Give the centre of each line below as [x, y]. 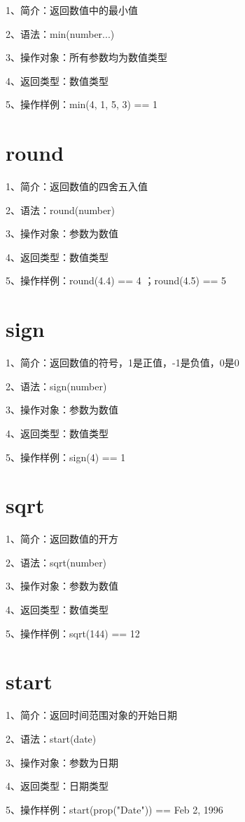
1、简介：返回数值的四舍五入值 [77, 186]
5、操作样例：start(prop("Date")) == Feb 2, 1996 [114, 809]
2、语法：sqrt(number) [56, 562]
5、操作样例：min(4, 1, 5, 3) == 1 [82, 104]
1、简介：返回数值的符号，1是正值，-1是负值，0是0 [122, 363]
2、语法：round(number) [61, 210]
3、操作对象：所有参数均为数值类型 [86, 57]
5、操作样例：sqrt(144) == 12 [73, 633]
